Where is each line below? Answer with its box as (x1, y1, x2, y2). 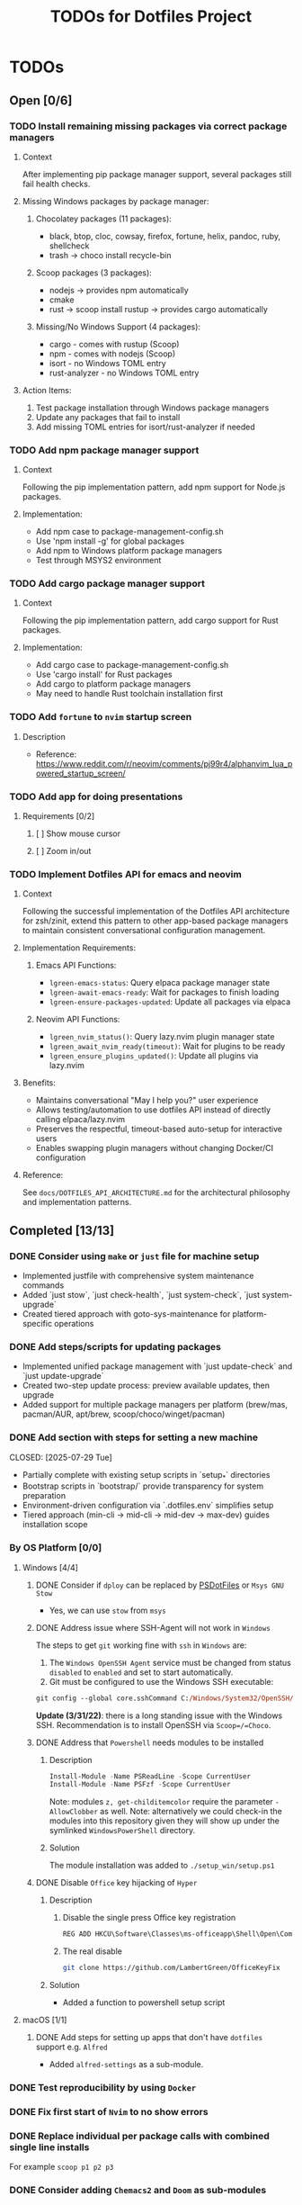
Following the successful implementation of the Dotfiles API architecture (22, 906, 290, 917)
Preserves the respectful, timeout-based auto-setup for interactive (35, 1123, 283, 1135)
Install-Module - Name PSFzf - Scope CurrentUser (49, 1780, 231, 1789)
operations (53, 1318, 94, 1329)
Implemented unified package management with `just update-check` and (22, 1361, 293, 1372)
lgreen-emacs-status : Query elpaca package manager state (49, 977, 271, 988)
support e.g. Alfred (35, 2041, 108, 2053)
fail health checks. (22, 178, 91, 189)
